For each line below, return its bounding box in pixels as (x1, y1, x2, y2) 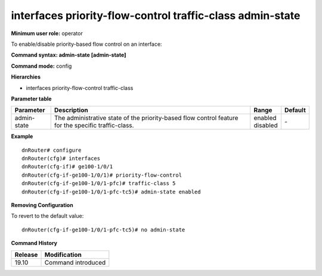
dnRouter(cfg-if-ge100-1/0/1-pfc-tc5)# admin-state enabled (21, 188, 201, 195)
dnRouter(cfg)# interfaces (21, 155, 101, 162)
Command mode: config (11, 62, 72, 70)
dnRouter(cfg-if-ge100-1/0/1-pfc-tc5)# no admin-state (21, 226, 185, 233)
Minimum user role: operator (11, 30, 83, 37)
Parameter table (11, 95, 52, 102)
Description (54, 106, 89, 114)
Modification (44, 250, 82, 259)
